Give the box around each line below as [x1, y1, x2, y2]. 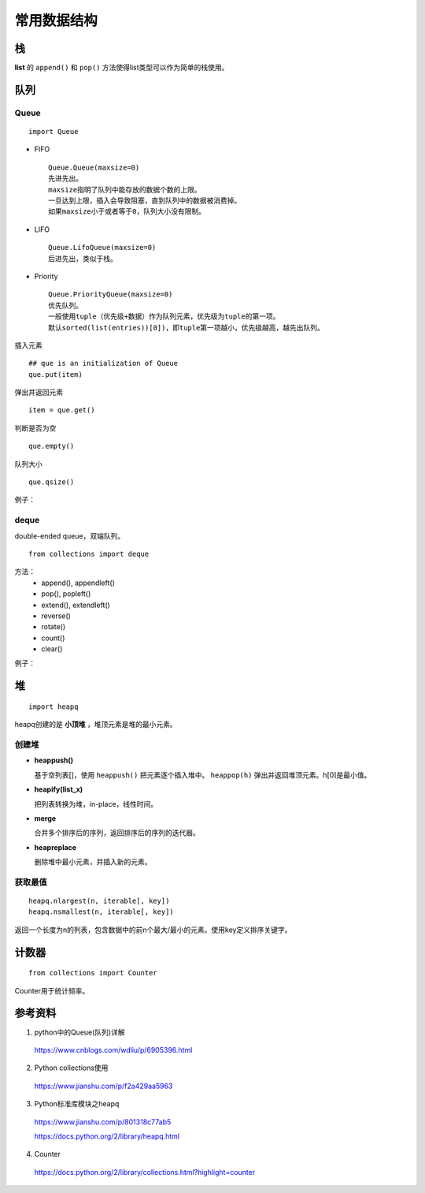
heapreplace [34, 842, 77, 852]
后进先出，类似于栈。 [48, 254, 117, 263]
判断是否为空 [14, 423, 57, 433]
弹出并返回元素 [14, 387, 63, 397]
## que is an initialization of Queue [28, 359, 179, 368]
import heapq [28, 702, 79, 711]
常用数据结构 [14, 12, 98, 29]
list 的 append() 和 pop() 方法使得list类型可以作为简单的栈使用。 [14, 63, 229, 73]
